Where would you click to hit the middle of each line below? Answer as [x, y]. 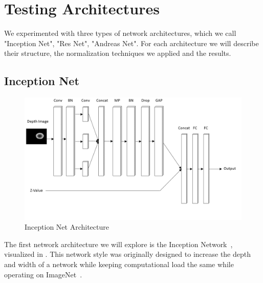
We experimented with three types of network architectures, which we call [120, 33]
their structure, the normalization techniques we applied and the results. [118, 53]
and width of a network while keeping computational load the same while [119, 264]
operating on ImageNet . [43, 274]
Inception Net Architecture [67, 227]
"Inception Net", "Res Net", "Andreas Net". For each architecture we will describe [131, 43]
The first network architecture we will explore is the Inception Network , [118, 244]
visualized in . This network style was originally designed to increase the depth [128, 254]
